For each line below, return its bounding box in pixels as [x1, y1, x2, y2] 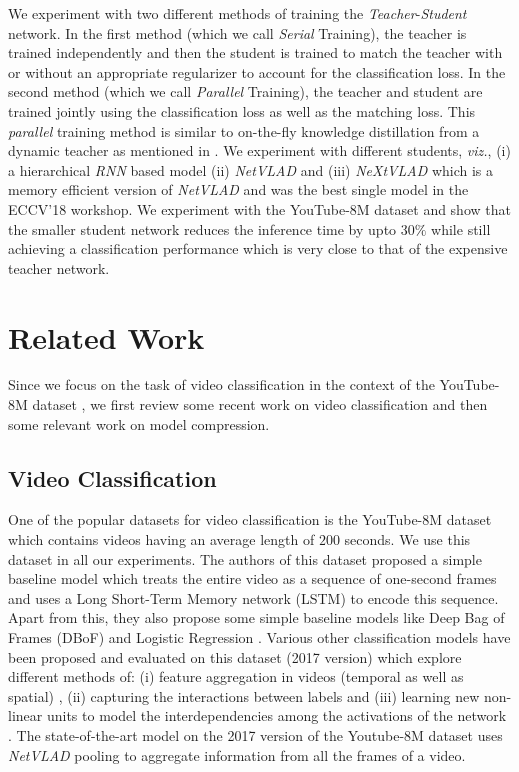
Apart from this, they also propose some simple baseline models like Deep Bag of [8, 607, 505, 628]
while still [431, 218, 491, 239]
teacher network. [8, 257, 110, 278]
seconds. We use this [344, 529, 471, 550]
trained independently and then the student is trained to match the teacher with [8, 42, 503, 63]
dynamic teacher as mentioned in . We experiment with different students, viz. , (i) [8, 140, 511, 161]
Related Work [8, 316, 205, 357]
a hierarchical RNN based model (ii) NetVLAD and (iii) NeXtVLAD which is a [8, 159, 494, 180]
